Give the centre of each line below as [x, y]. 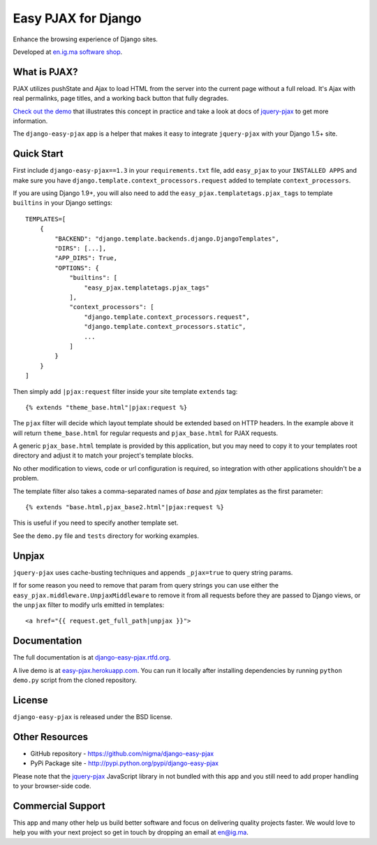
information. [30, 121]
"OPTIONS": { [77, 268]
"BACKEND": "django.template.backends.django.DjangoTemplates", [167, 239]
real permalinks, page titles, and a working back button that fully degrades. [121, 99]
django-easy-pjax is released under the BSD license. [93, 716]
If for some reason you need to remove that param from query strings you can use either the [146, 585]
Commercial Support [59, 805]
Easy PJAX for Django [77, 18]
